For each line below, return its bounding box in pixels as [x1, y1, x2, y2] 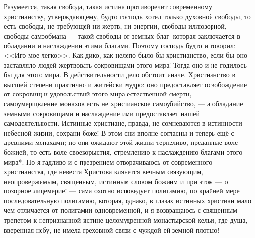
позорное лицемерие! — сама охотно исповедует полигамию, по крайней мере [4, 186, 240, 196]
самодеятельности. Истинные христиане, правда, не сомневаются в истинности [4, 118, 242, 128]
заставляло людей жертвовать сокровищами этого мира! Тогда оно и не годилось [4, 59, 247, 70]
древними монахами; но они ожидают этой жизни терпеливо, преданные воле [4, 137, 238, 147]
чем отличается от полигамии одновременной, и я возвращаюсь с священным [4, 205, 237, 215]
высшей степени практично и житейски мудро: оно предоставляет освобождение [4, 79, 247, 89]
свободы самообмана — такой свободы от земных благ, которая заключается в [4, 30, 240, 41]
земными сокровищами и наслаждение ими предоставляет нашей [4, 108, 200, 118]
